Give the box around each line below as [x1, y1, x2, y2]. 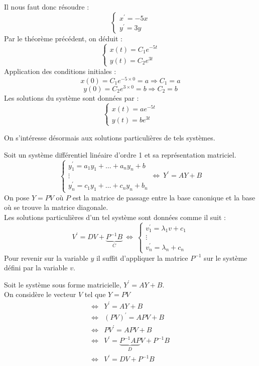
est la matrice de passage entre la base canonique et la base [72, 192, 255, 202]
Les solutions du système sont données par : [4, 92, 139, 103]
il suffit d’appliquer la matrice [96, 252, 188, 263]
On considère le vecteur [4, 289, 76, 300]
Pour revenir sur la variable [4, 252, 88, 263]
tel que [84, 289, 106, 300]
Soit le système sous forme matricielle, [4, 279, 121, 289]
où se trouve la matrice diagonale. [4, 202, 108, 212]
